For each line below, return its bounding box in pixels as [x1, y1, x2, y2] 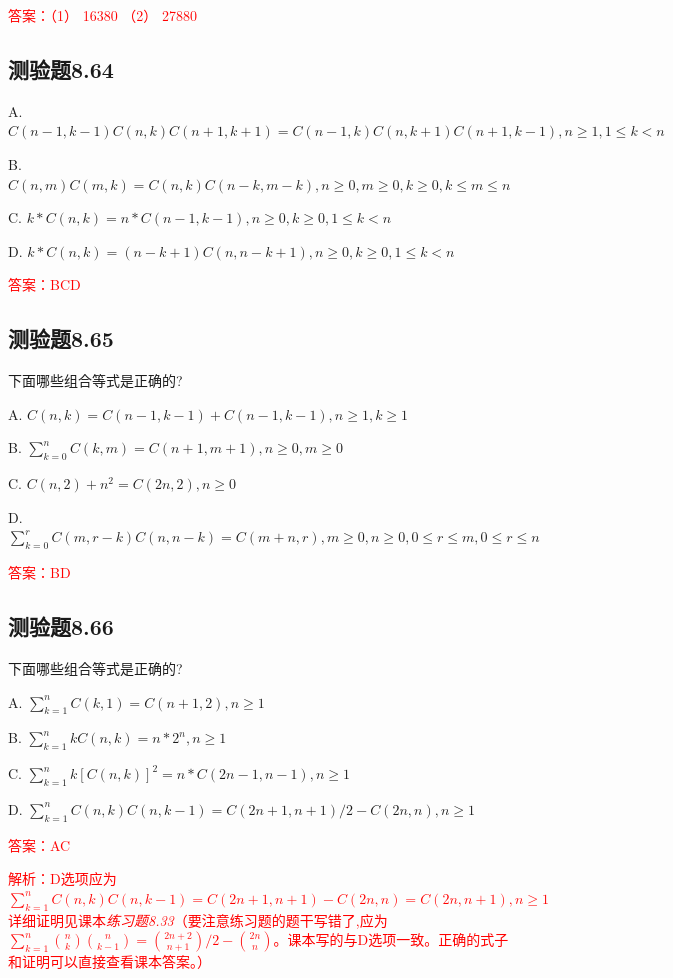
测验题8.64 [8, 53, 114, 84]
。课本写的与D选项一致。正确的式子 [273, 929, 509, 950]
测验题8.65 [8, 323, 114, 354]
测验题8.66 [8, 611, 114, 642]
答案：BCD [8, 274, 81, 295]
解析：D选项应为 [8, 868, 117, 889]
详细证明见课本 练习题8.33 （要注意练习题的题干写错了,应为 [8, 909, 388, 930]
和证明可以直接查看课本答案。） [8, 951, 211, 972]
